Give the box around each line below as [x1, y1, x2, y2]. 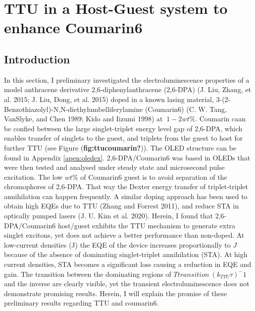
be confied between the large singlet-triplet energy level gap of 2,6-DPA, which [4, 123, 243, 133]
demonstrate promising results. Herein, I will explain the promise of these [4, 288, 227, 298]
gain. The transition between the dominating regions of [4, 268, 171, 279]
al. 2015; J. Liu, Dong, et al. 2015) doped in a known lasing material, [4, 94, 214, 104]
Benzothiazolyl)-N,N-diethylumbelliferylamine [4, 104, 143, 114]
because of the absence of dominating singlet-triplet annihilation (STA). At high [4, 249, 248, 259]
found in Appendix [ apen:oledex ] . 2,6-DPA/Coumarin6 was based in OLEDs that [4, 152, 251, 162]
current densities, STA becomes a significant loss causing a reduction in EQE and [4, 259, 252, 269]
